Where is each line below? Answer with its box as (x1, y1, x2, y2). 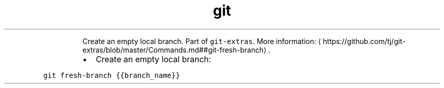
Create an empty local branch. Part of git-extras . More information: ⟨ (82, 36, 321, 46)
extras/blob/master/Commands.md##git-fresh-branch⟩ (82, 45, 267, 54)
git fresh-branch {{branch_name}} (43, 71, 180, 79)
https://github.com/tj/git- (323, 36, 405, 46)
